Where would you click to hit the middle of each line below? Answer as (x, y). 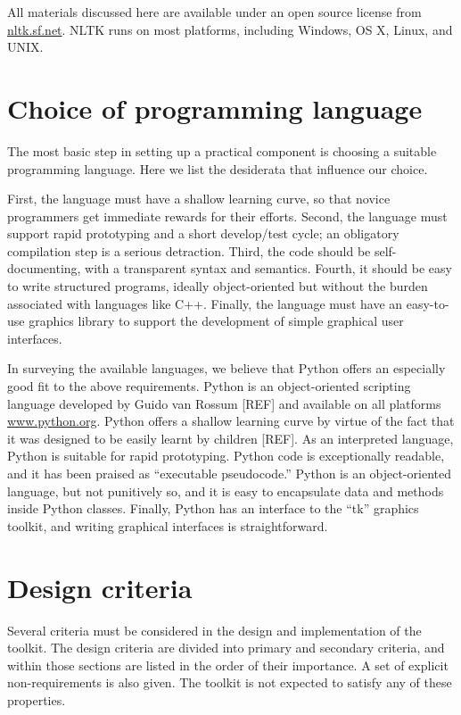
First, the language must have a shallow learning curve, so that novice (199, 199)
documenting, (44, 268)
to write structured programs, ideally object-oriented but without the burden (218, 286)
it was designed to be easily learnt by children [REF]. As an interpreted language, (230, 438)
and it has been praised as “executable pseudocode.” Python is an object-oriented (230, 473)
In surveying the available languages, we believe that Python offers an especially (226, 368)
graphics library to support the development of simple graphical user (216, 321)
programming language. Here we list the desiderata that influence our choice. (218, 168)
